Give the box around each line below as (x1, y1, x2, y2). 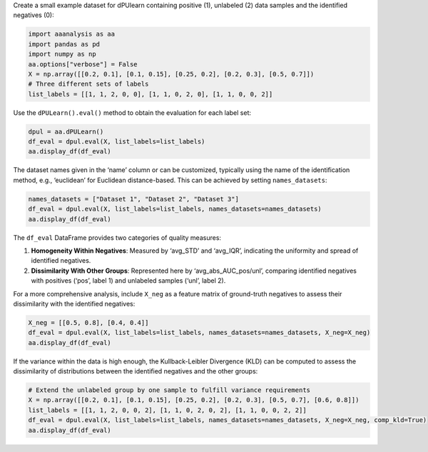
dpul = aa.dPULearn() (28, 127, 104, 136)
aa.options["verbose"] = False (28, 60, 138, 68)
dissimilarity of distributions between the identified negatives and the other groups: (13, 367, 258, 376)
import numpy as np (28, 50, 96, 59)
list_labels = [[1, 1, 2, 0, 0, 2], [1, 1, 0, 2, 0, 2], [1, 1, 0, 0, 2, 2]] (28, 406, 307, 414)
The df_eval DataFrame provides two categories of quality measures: (13, 233, 221, 242)
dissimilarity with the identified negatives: (13, 299, 136, 308)
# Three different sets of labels (28, 80, 149, 89)
